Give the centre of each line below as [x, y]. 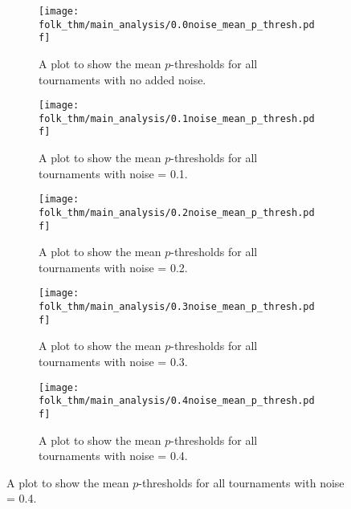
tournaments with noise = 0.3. [113, 362]
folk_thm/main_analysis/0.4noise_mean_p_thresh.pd [177, 401]
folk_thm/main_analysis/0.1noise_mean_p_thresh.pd [177, 118]
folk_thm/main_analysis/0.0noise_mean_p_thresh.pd [177, 24]
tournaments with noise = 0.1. [113, 173]
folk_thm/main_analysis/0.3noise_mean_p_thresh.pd [177, 307]
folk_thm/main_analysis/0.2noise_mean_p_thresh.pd [177, 212]
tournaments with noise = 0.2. [113, 267]
